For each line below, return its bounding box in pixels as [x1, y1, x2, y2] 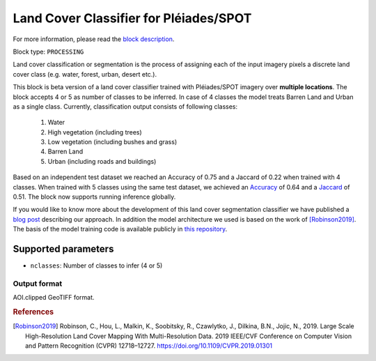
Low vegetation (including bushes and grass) [47, 138, 178, 146]
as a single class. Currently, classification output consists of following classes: [13, 102, 238, 111]
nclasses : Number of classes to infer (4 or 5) [30, 261, 163, 270]
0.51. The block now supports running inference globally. [13, 192, 176, 201]
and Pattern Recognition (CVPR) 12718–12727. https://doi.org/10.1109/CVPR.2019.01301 [25, 341, 273, 350]
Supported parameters [13, 243, 114, 254]
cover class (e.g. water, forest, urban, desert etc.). [13, 70, 157, 78]
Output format [13, 279, 63, 289]
